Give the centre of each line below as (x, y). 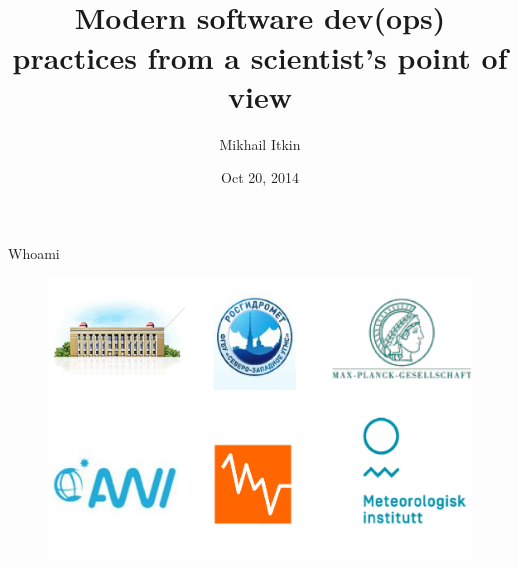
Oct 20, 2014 (260, 177)
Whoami (34, 252)
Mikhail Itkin (260, 143)
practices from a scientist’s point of (260, 56)
